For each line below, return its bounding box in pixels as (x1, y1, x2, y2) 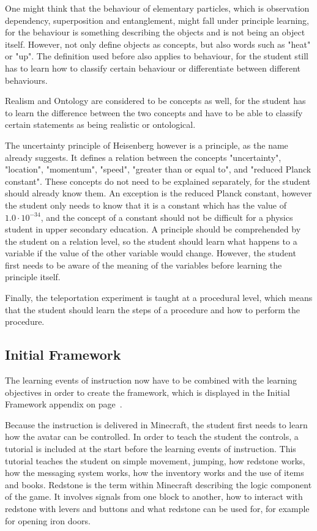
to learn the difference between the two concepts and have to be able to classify (5, 106, 303, 119)
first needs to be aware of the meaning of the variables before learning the (5, 258, 282, 271)
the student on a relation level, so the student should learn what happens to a (5, 234, 297, 247)
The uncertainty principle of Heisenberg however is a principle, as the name (5, 138, 288, 151)
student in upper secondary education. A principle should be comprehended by (5, 223, 301, 236)
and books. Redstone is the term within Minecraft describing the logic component (5, 478, 312, 491)
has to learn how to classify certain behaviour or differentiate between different (5, 61, 301, 74)
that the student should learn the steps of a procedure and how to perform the (5, 303, 300, 316)
